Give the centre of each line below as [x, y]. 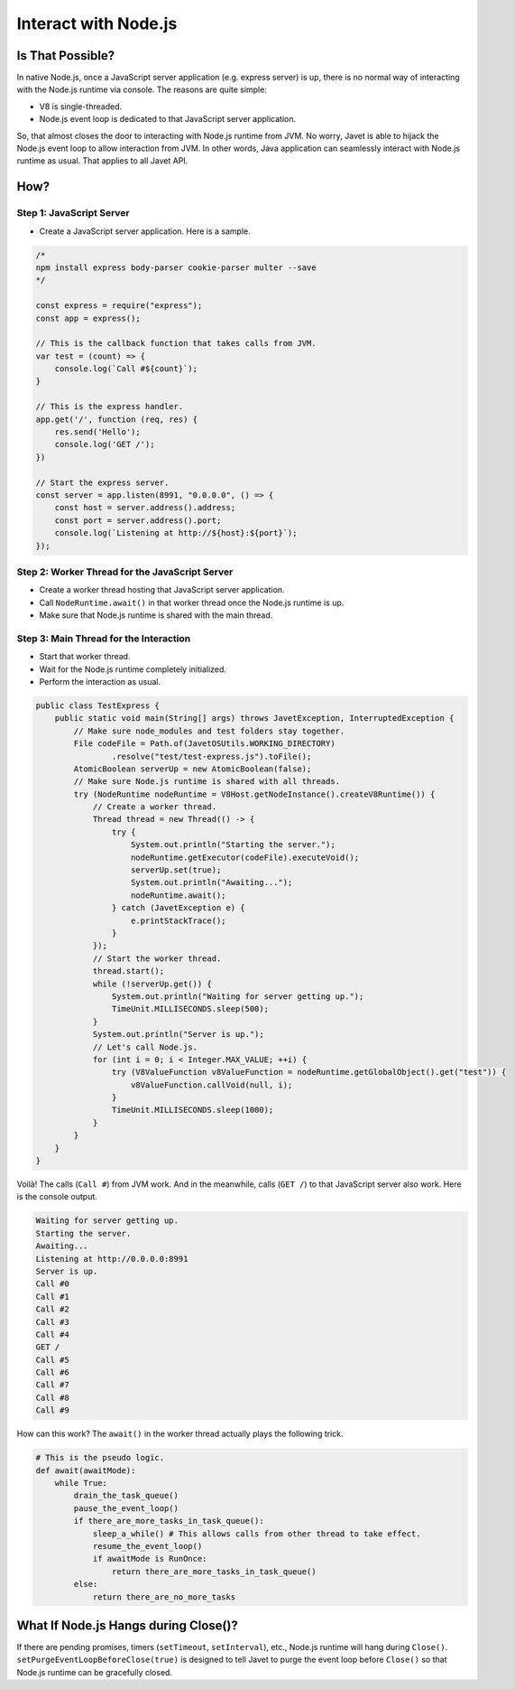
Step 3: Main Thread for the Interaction [104, 639]
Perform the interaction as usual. [100, 681]
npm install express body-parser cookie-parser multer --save [176, 267]
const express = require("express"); [119, 306]
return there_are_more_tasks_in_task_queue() [214, 1571]
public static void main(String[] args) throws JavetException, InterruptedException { [254, 719]
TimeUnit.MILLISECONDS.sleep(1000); [193, 1110]
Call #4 [52, 1334]
